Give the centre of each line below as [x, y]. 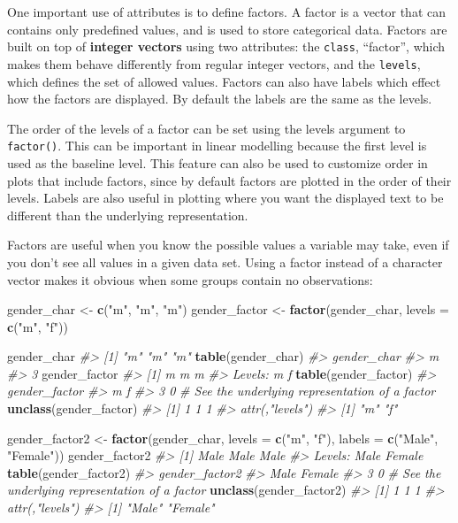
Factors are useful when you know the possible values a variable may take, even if [228, 245]
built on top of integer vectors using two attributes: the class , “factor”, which [226, 46]
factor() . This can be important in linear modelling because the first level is [217, 146]
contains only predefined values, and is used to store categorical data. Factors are [227, 29]
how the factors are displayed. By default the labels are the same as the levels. [220, 99]
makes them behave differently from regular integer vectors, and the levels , [214, 63]
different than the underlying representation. [128, 215]
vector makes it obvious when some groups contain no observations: [190, 279]
